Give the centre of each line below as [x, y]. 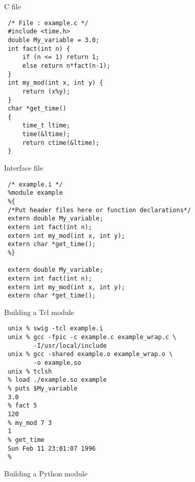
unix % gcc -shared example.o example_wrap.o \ [90, 354]
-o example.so [57, 363]
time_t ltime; [46, 126]
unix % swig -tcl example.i [56, 329]
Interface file [24, 168]
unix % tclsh [30, 371]
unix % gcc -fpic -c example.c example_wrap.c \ [92, 337]
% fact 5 [23, 406]
